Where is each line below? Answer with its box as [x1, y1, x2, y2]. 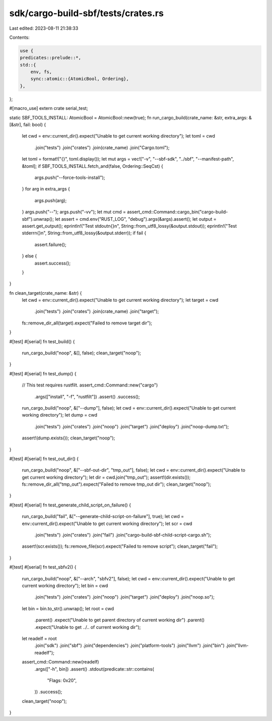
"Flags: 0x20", [47, 677, 77, 683]
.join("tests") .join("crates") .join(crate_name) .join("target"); [34, 308, 159, 314]
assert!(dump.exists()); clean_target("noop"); [22, 435, 115, 441]
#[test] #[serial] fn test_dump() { [9, 370, 77, 376]
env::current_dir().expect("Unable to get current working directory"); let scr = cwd [22, 520, 192, 527]
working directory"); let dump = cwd [22, 412, 98, 418]
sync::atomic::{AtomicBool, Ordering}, [30, 76, 129, 82]
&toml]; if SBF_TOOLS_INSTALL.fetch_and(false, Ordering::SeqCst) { [22, 163, 163, 169]
